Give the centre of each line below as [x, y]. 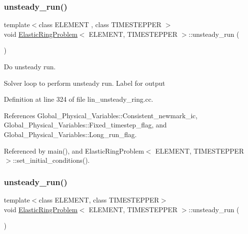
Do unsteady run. [30, 66]
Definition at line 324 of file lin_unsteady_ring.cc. [79, 99]
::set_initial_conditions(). [51, 160]
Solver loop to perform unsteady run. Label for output [85, 83]
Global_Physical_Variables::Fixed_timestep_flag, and [85, 125]
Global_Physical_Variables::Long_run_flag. [70, 134]
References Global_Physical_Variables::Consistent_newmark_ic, [101, 115]
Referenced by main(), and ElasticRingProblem [74, 150]
